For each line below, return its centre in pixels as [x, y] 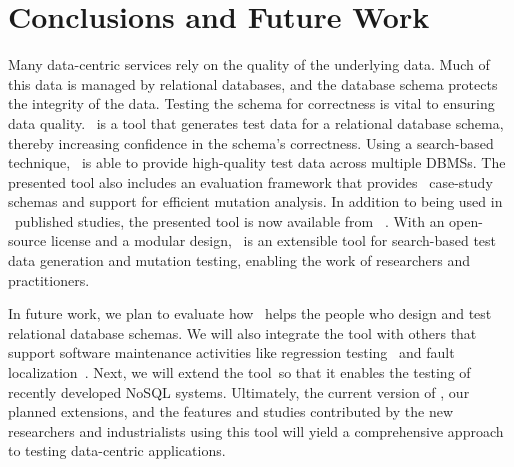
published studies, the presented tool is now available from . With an [229, 220]
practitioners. [49, 279]
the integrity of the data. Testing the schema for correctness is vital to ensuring [251, 103]
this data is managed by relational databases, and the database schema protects [253, 83]
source [27, 240]
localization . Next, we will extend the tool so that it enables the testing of [239, 372]
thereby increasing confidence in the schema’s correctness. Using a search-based [251, 142]
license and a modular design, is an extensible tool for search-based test [273, 240]
